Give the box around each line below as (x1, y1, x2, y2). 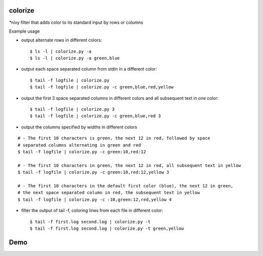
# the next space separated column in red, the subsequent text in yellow (18, 190, 200, 196)
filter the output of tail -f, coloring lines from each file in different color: (21, 207, 163, 214)
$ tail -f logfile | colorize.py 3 (30, 107, 115, 112)
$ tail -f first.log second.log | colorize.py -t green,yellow (30, 225, 184, 231)
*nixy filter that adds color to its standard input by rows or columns (9, 19, 143, 25)
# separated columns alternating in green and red (18, 142, 141, 148)
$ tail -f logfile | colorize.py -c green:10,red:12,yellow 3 (18, 169, 169, 175)
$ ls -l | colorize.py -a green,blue (30, 55, 120, 61)
